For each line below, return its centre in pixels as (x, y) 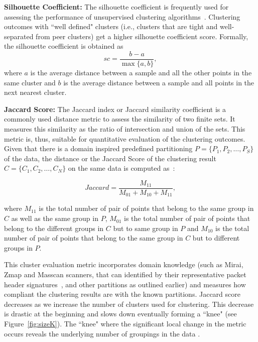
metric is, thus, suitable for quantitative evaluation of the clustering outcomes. (125, 138)
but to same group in (146, 228)
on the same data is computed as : (121, 168)
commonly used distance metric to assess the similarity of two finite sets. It (120, 119)
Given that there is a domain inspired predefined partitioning (98, 148)
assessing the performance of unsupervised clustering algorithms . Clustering (122, 16)
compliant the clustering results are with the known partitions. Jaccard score (122, 294)
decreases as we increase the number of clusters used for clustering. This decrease (129, 304)
